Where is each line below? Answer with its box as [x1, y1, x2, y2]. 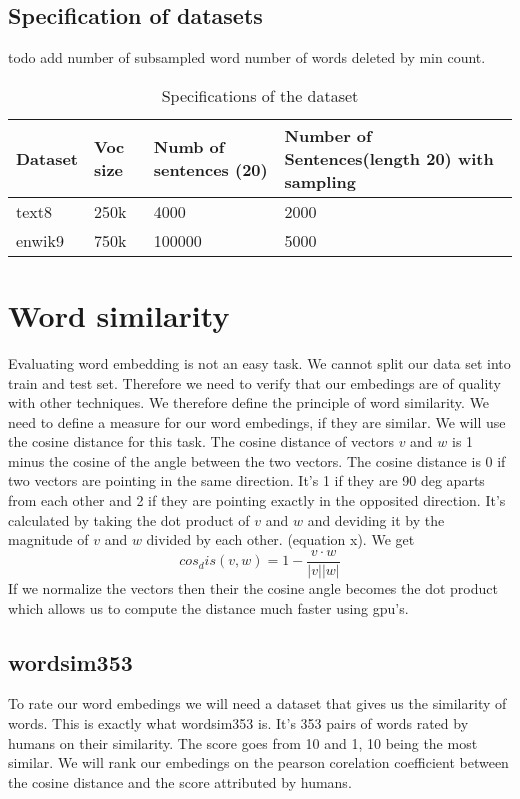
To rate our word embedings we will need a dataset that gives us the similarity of [8, 693, 507, 714]
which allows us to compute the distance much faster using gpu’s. [8, 597, 409, 618]
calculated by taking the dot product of [8, 509, 250, 530]
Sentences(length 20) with [284, 146, 494, 170]
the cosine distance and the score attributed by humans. [8, 771, 352, 792]
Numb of [153, 135, 225, 159]
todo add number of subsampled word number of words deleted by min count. [8, 47, 486, 68]
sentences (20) [153, 158, 268, 182]
